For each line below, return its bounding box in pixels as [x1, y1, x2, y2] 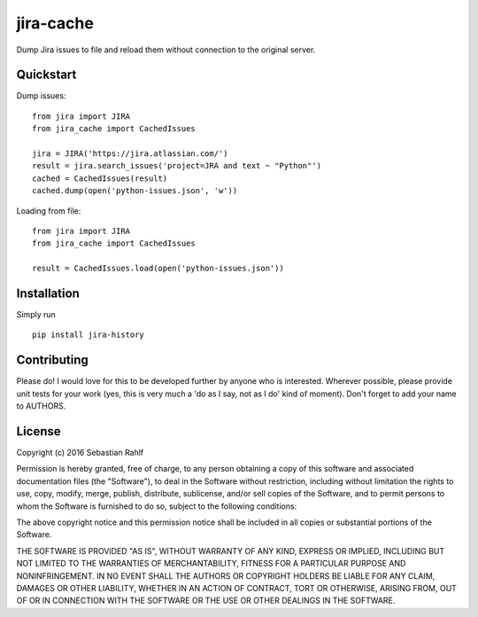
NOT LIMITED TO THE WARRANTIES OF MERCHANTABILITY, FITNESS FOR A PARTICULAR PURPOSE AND [16, 558, 406, 569]
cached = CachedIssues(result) [32, 173, 168, 184]
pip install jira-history [32, 330, 145, 340]
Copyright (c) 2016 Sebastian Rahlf [16, 448, 144, 458]
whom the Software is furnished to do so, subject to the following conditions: [16, 501, 297, 512]
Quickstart [16, 67, 77, 82]
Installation [16, 285, 80, 301]
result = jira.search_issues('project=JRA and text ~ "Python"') [32, 160, 322, 171]
